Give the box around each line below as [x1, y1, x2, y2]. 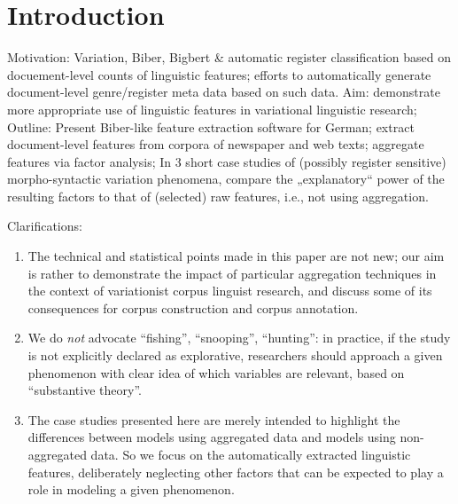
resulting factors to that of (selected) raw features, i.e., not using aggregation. [7, 186, 429, 205]
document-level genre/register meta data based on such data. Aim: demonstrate [7, 83, 440, 101]
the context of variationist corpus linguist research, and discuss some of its [27, 281, 432, 300]
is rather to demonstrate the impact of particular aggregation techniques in [27, 264, 437, 282]
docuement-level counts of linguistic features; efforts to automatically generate [7, 65, 431, 83]
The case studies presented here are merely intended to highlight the [27, 410, 400, 429]
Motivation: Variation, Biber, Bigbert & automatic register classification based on [7, 48, 452, 67]
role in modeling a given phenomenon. [27, 480, 235, 499]
